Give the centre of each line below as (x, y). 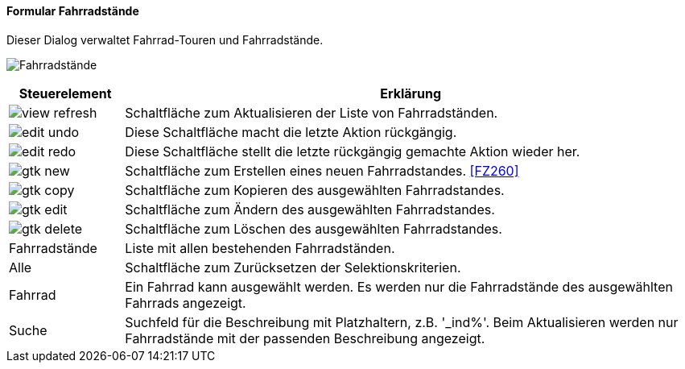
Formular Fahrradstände (73, 11)
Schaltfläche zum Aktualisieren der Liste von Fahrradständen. (312, 112)
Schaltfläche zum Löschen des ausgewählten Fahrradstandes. (314, 228)
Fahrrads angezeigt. (186, 303)
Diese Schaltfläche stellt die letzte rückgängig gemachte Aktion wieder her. (353, 151)
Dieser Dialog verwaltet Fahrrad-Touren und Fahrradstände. (165, 39)
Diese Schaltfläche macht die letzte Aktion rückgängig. (291, 132)
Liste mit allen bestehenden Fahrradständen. (260, 248)
